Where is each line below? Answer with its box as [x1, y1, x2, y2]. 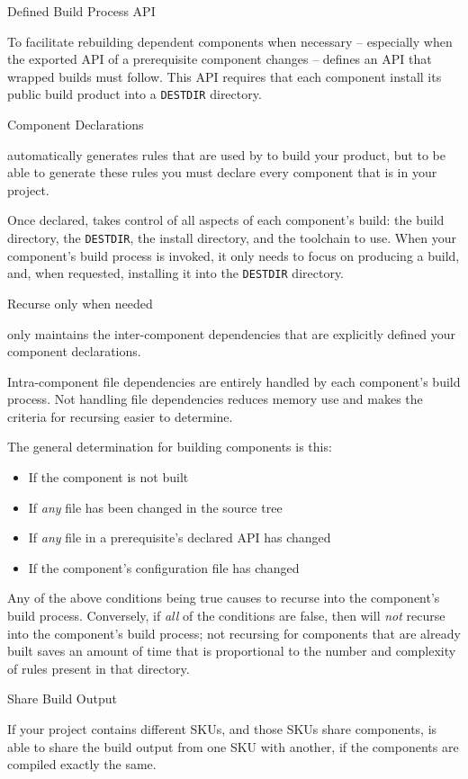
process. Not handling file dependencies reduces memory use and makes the [7, 389, 423, 408]
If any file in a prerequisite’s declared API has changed [28, 528, 331, 547]
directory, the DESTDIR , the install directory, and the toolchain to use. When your [7, 228, 456, 246]
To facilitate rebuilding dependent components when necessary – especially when [7, 31, 453, 50]
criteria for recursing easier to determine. [7, 407, 233, 425]
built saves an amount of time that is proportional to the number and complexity [7, 641, 456, 660]
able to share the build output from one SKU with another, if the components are [7, 737, 459, 756]
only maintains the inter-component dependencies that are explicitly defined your [7, 324, 456, 343]
